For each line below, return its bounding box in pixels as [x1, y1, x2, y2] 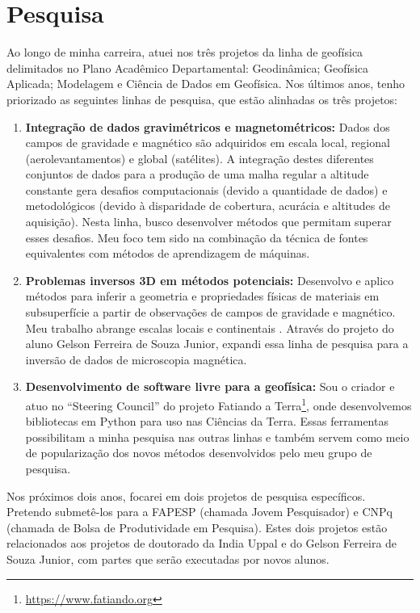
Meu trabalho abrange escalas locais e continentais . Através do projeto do [25, 319, 394, 336]
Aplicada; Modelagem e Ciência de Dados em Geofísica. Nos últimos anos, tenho [6, 75, 405, 92]
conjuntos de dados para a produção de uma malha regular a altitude [25, 166, 369, 183]
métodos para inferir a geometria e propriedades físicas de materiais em [25, 288, 380, 304]
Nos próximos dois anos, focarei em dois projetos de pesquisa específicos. [6, 487, 366, 504]
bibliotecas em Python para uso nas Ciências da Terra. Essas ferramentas [25, 413, 388, 430]
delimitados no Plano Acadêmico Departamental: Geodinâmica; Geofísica [6, 59, 368, 76]
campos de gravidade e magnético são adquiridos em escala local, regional [25, 134, 390, 151]
